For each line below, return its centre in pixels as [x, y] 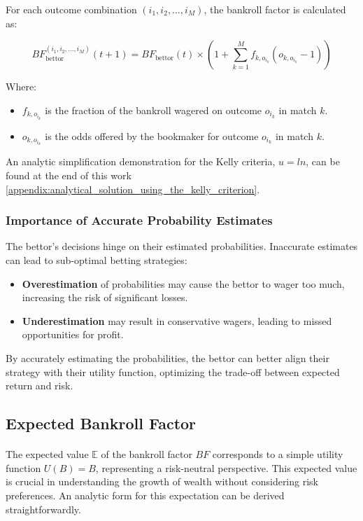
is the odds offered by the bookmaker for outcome [152, 136]
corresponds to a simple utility [278, 454]
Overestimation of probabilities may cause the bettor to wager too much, [183, 283]
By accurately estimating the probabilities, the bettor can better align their [168, 357]
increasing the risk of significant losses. [105, 297]
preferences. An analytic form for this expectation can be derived [145, 495]
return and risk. [40, 385]
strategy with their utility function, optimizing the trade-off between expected [173, 371]
